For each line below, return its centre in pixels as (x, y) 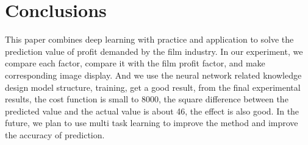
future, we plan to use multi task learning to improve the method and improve (152, 123)
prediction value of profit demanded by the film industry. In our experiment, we (154, 51)
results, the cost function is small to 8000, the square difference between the (147, 99)
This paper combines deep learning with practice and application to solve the (149, 39)
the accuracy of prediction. (55, 134)
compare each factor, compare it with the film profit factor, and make (135, 63)
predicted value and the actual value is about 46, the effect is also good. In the (152, 111)
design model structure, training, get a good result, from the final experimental (153, 87)
